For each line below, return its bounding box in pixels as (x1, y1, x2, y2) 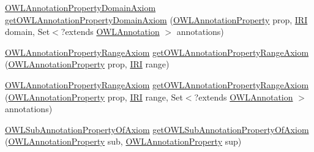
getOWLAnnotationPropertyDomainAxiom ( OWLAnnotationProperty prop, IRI (5, 13, 308, 26)
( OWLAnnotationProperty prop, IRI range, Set (5, 90, 183, 103)
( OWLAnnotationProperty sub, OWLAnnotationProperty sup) (5, 135, 242, 148)
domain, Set (5, 25, 50, 38)
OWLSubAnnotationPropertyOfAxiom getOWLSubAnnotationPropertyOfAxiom (5, 123, 309, 135)
